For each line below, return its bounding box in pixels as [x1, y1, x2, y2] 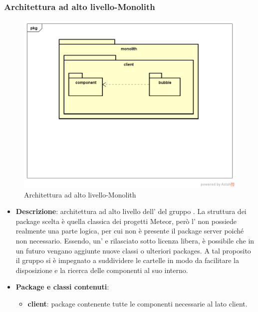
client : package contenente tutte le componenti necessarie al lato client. [27, 298, 248, 309]
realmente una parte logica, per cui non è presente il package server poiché [15, 225, 244, 236]
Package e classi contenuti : [15, 281, 109, 292]
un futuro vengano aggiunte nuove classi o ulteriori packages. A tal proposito [15, 245, 251, 255]
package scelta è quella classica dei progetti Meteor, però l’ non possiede [15, 215, 237, 226]
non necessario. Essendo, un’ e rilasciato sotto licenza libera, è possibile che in [15, 235, 255, 246]
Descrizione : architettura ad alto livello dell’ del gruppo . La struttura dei [15, 206, 247, 216]
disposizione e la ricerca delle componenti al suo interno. [15, 264, 188, 275]
